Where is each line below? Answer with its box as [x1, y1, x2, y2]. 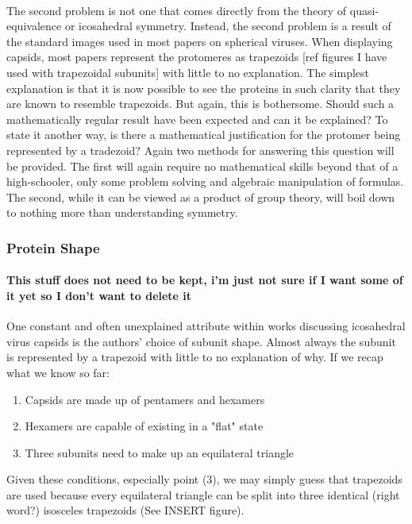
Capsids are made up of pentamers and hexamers [25, 391, 265, 407]
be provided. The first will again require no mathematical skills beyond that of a [6, 157, 399, 174]
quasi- [349, 2, 379, 18]
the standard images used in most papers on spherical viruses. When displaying [6, 33, 393, 49]
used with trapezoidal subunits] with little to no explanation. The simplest [6, 64, 370, 80]
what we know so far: [6, 364, 110, 380]
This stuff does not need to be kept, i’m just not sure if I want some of [6, 272, 403, 288]
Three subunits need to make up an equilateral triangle [25, 444, 295, 460]
